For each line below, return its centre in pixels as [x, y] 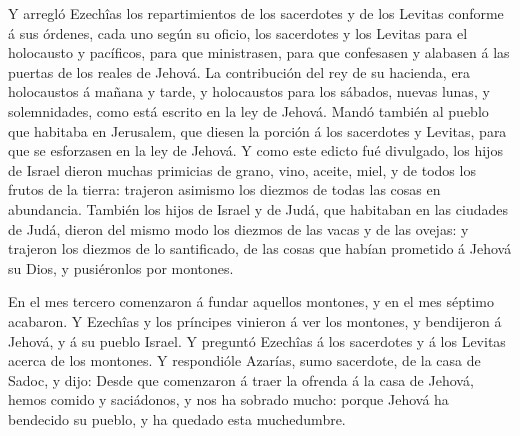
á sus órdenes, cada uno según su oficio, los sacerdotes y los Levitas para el [238, 32]
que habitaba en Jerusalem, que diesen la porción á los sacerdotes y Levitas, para [257, 130]
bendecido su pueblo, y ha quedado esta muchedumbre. [177, 418]
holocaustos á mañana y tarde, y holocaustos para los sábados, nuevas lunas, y [249, 91]
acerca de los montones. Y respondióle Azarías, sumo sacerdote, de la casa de [244, 360]
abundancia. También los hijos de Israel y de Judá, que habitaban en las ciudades [258, 208]
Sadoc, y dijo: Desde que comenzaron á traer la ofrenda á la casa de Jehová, [241, 379]
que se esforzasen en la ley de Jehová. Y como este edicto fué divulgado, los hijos [255, 150]
